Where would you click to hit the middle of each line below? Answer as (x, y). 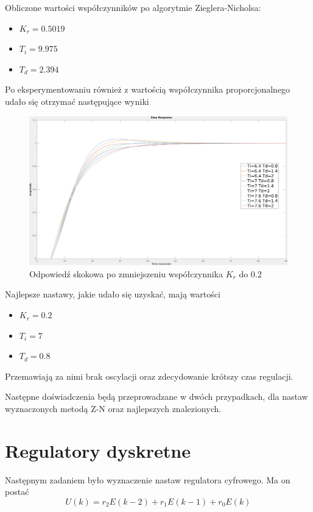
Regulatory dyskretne (98, 450)
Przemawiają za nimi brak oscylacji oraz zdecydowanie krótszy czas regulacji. (149, 376)
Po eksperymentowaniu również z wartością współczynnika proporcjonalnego (148, 89)
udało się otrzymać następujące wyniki (77, 101)
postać (17, 492)
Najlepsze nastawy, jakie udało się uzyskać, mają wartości (113, 294)
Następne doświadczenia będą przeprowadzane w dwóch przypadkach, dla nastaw (156, 396)
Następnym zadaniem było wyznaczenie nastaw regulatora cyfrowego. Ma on (148, 479)
